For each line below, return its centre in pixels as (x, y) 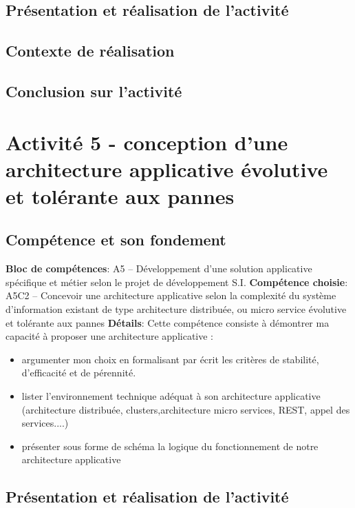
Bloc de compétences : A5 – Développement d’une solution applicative (159, 268)
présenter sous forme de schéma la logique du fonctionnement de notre (170, 446)
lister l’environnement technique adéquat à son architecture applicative (171, 396)
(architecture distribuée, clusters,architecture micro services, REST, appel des (186, 409)
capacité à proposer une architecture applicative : (110, 336)
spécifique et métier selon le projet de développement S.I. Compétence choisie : (177, 282)
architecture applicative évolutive (167, 169)
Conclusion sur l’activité (94, 91)
